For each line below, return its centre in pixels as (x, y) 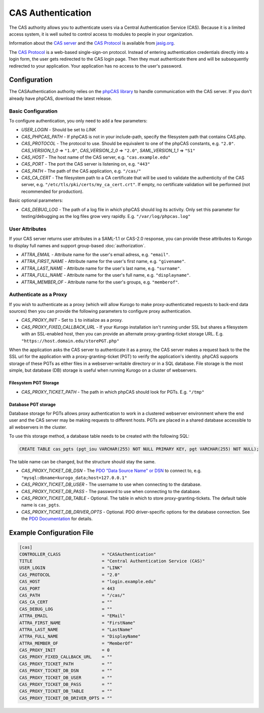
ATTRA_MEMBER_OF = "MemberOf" (76, 643)
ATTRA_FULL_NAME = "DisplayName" (80, 636)
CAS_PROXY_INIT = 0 (65, 650)
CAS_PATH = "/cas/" (72, 595)
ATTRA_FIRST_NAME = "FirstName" (77, 623)
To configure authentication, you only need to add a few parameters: (78, 120)
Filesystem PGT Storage (34, 383)
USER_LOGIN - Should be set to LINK (59, 130)
